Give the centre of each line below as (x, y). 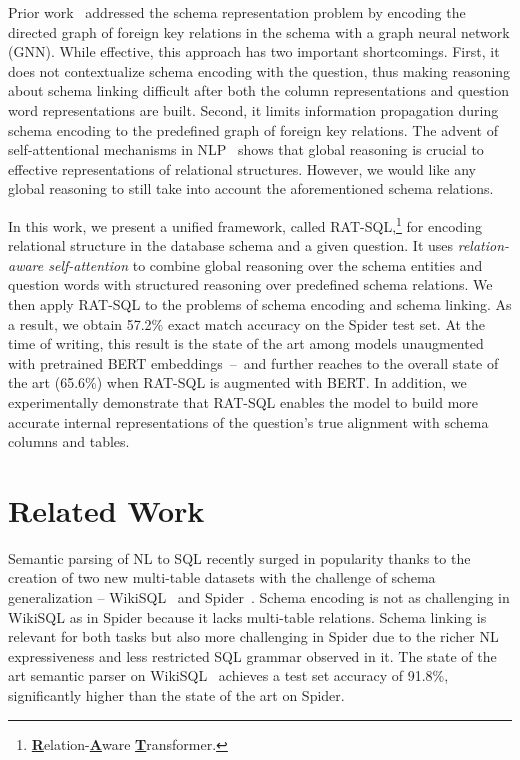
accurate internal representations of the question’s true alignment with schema (248, 421)
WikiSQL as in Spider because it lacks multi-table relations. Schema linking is (247, 616)
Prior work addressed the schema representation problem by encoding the (237, 12)
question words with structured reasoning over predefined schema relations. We (250, 284)
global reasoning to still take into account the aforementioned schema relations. (251, 188)
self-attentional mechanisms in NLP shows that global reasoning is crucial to (246, 149)
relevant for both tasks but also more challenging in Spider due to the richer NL (253, 636)
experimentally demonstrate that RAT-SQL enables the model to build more (243, 401)
